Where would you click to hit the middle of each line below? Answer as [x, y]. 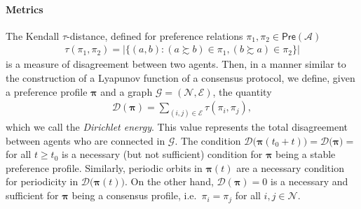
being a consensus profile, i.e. [134, 195]
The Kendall [33, 35]
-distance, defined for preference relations [155, 35]
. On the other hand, [169, 181]
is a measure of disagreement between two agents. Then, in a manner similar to [176, 64]
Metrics [25, 9]
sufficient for [32, 195]
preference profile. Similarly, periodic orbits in [104, 167]
